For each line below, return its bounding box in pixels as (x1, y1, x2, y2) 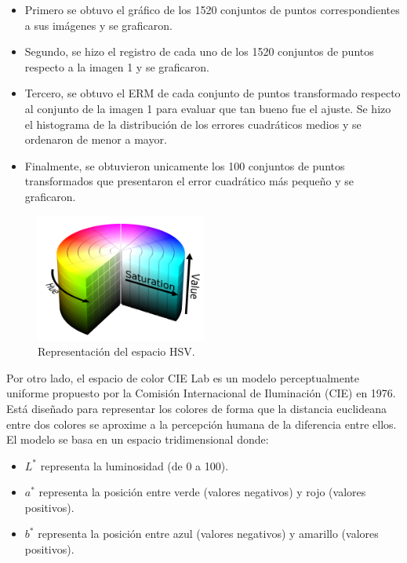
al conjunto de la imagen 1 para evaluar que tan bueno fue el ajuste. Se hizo (24, 100, 391, 116)
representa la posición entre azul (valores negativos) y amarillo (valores (38, 525, 379, 542)
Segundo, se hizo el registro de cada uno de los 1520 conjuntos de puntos (24, 43, 374, 60)
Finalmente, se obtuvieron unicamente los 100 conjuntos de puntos (24, 157, 345, 174)
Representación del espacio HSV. (38, 343, 195, 360)
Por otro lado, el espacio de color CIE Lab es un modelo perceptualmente (6, 369, 360, 386)
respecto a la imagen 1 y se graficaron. (24, 58, 209, 75)
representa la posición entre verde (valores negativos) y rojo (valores (38, 484, 366, 500)
